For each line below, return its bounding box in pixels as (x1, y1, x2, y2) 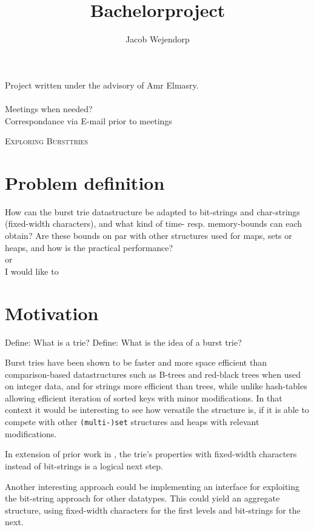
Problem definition (5, 170, 165, 195)
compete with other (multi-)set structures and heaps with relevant (5, 415, 259, 428)
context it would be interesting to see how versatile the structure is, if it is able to (5, 403, 309, 416)
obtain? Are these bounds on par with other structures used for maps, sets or (5, 229, 292, 241)
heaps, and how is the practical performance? (5, 241, 173, 253)
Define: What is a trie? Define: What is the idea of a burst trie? (5, 335, 242, 348)
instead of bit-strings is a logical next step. (5, 459, 163, 472)
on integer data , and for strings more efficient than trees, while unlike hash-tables (5, 380, 307, 392)
